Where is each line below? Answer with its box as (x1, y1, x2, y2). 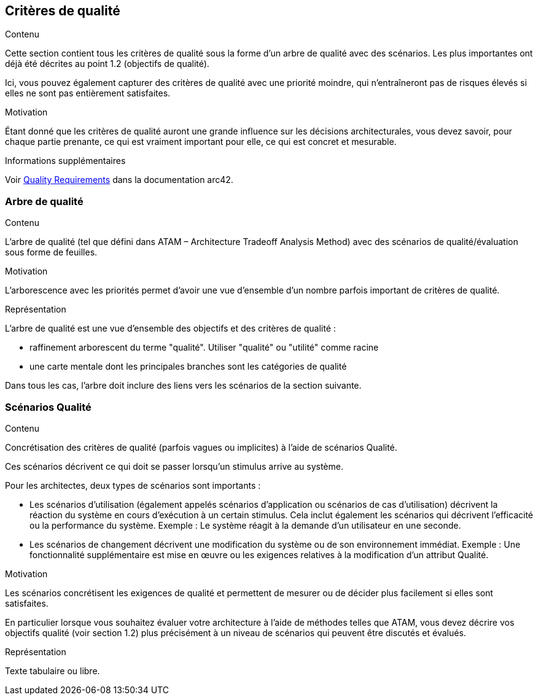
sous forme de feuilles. (5, 247, 98, 258)
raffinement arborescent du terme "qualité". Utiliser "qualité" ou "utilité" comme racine (29, 342, 379, 353)
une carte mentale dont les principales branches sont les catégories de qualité (29, 361, 347, 372)
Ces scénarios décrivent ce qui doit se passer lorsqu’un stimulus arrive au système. (5, 461, 343, 472)
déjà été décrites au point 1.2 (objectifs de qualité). (5, 58, 209, 69)
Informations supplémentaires (5, 155, 126, 166)
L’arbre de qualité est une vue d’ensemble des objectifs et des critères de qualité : (5, 323, 336, 334)
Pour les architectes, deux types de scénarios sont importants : (5, 480, 261, 491)
